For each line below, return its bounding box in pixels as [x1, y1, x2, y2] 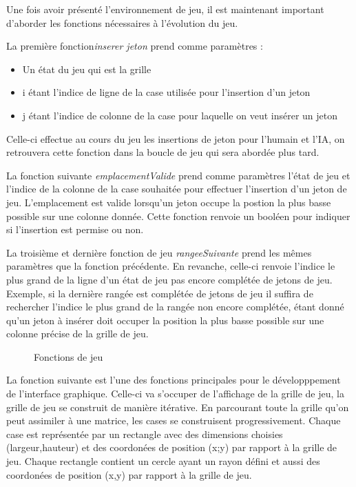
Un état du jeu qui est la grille [22, 61, 151, 76]
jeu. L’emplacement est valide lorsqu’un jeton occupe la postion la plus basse [6, 195, 331, 209]
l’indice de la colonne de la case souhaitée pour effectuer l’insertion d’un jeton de [6, 181, 347, 196]
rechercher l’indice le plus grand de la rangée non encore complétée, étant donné [6, 299, 344, 314]
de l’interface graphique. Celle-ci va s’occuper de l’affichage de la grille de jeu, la [6, 386, 344, 401]
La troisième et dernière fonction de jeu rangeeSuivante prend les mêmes [6, 245, 312, 259]
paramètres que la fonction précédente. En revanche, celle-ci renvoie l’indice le [6, 259, 335, 273]
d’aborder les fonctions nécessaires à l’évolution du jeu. [6, 15, 238, 30]
